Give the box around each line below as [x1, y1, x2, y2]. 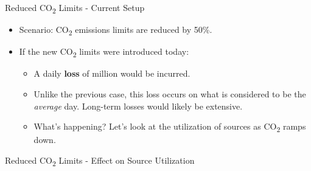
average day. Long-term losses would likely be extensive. [33, 99, 243, 112]
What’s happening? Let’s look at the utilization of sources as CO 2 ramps [33, 120, 306, 134]
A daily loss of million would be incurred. [33, 67, 190, 80]
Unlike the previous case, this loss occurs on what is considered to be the [33, 87, 306, 100]
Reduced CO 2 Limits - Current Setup [5, 1, 145, 15]
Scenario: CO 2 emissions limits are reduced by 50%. [19, 23, 212, 37]
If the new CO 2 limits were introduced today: [19, 45, 189, 60]
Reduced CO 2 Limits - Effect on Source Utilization [5, 153, 195, 168]
